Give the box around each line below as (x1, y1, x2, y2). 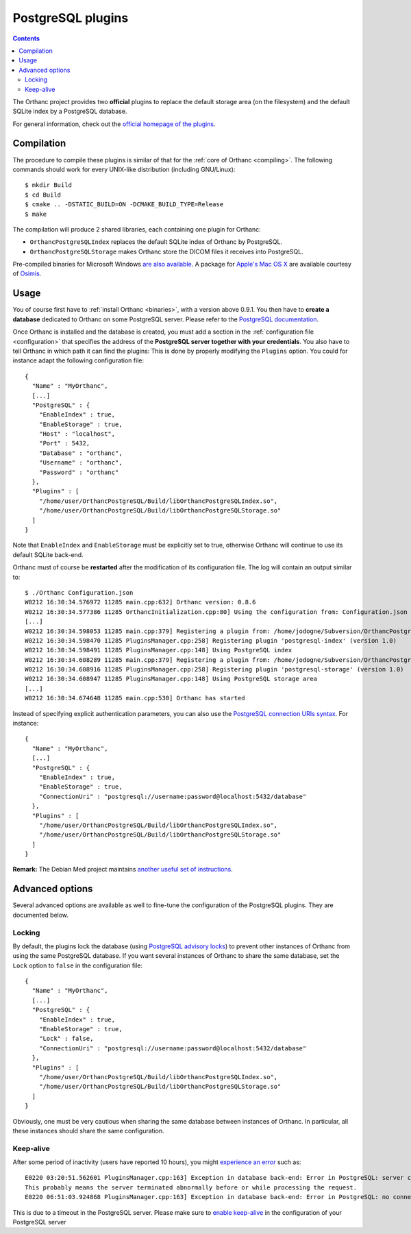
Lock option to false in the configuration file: (12, 961, 143, 970)
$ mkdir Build (25, 182, 72, 189)
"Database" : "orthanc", (38, 449, 123, 457)
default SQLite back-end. (12, 550, 84, 558)
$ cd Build (25, 190, 62, 199)
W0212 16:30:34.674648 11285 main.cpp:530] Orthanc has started (25, 694, 246, 702)
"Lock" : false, (38, 1035, 94, 1043)
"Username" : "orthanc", (38, 459, 123, 467)
